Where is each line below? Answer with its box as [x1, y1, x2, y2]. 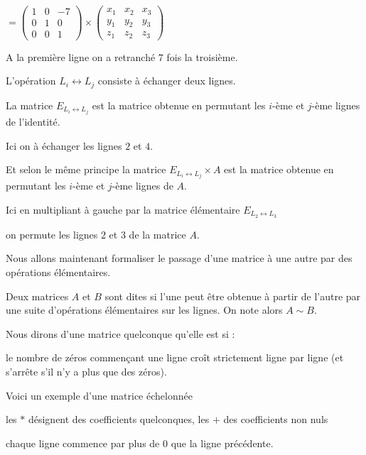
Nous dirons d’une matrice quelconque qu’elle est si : [6, 326, 235, 341]
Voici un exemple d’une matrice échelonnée [6, 388, 193, 402]
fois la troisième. [166, 49, 238, 64]
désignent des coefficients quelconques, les [28, 412, 210, 427]
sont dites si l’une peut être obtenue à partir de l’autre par [104, 288, 361, 303]
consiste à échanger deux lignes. [97, 73, 236, 88]
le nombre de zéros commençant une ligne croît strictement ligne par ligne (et [6, 350, 344, 365]
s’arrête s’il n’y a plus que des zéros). [6, 363, 167, 378]
